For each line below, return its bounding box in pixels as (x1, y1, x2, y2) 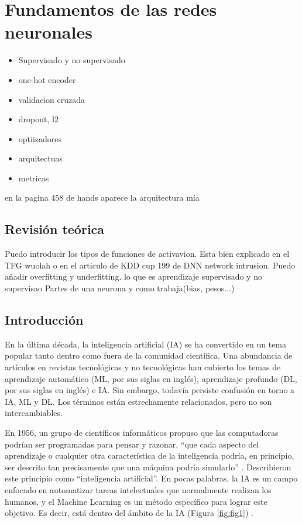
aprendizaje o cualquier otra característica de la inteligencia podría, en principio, (5, 449, 294, 462)
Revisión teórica (5, 220, 105, 238)
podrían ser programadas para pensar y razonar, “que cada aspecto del (5, 438, 259, 450)
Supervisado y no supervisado (18, 54, 125, 66)
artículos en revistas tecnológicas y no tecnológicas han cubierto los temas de (5, 361, 281, 373)
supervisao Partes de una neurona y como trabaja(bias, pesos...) (5, 282, 235, 294)
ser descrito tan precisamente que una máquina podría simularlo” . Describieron (5, 460, 291, 473)
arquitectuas (18, 152, 63, 164)
